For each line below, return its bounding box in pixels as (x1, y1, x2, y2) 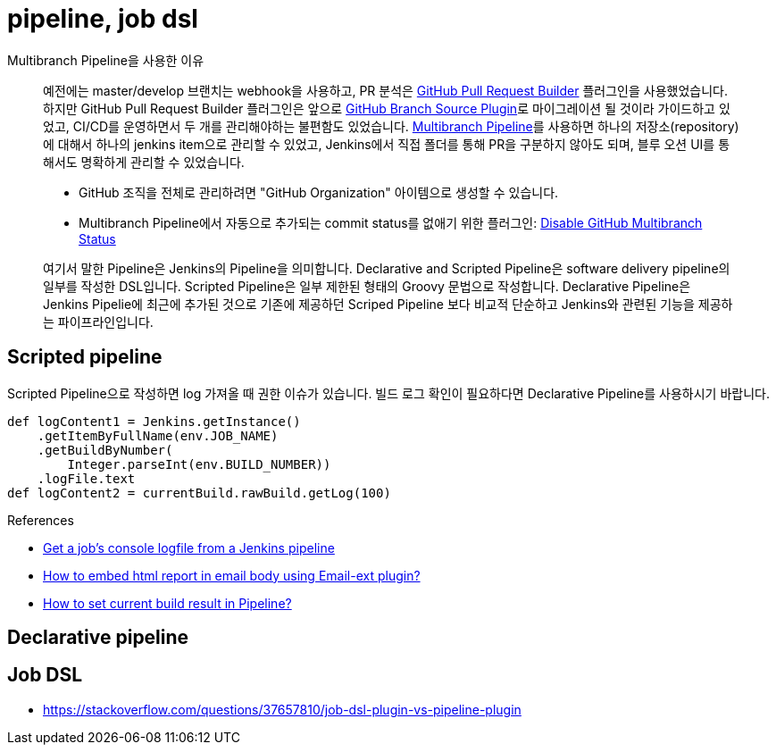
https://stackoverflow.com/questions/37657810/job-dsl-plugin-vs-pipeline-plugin (43, 701, 522, 717)
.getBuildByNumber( (37, 442, 173, 457)
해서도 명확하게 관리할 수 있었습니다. (43, 154, 245, 170)
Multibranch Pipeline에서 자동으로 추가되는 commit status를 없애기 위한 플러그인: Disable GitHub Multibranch (79, 214, 703, 230)
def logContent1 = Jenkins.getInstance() (7, 414, 301, 429)
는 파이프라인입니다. (43, 313, 154, 330)
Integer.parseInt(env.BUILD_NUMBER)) (67, 456, 331, 472)
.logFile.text (37, 471, 136, 486)
